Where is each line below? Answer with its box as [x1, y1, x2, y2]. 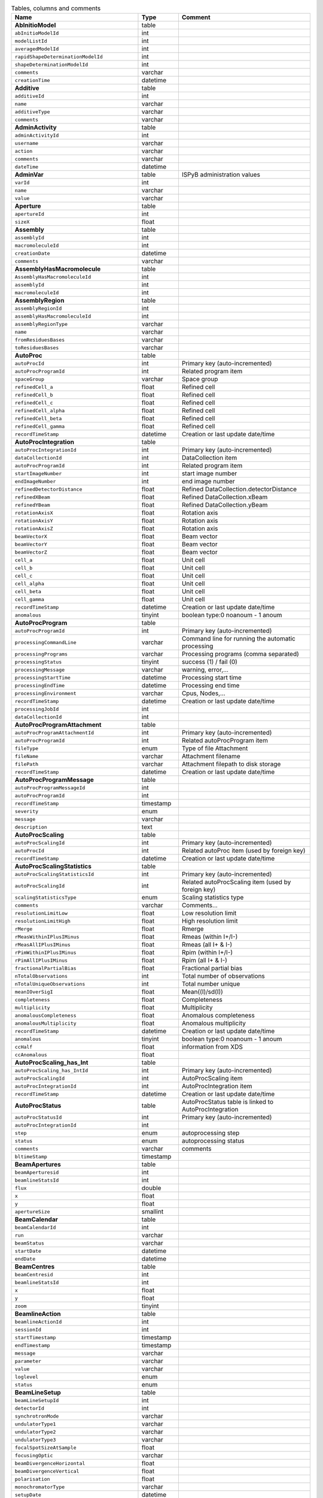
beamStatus [14, 1240, 45, 1246]
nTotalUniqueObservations [14, 980, 86, 987]
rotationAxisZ [14, 525, 53, 531]
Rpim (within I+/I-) [181, 949, 233, 957]
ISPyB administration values [181, 171, 260, 179]
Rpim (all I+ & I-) [181, 956, 227, 965]
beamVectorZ [14, 549, 47, 555]
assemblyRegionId [14, 305, 62, 312]
